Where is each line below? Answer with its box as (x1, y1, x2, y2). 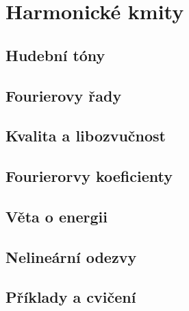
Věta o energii (5, 205, 108, 227)
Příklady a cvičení (5, 286, 136, 308)
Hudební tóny (5, 44, 105, 65)
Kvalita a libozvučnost (5, 125, 166, 146)
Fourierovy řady (5, 84, 122, 106)
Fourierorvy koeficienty (5, 165, 173, 187)
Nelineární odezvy (5, 246, 137, 267)
